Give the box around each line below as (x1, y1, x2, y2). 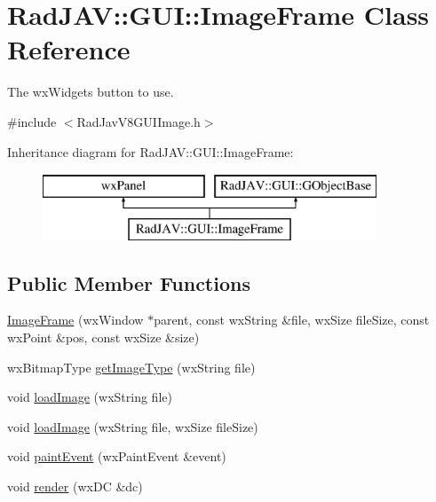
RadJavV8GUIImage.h (76, 112, 201, 130)
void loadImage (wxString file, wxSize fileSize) (7, 417, 258, 435)
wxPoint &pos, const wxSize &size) (7, 328, 200, 347)
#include (7, 112, 57, 130)
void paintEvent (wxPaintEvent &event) (7, 447, 226, 466)
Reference (7, 31, 131, 67)
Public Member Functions (7, 269, 250, 296)
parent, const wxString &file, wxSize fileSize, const (154, 310, 430, 329)
